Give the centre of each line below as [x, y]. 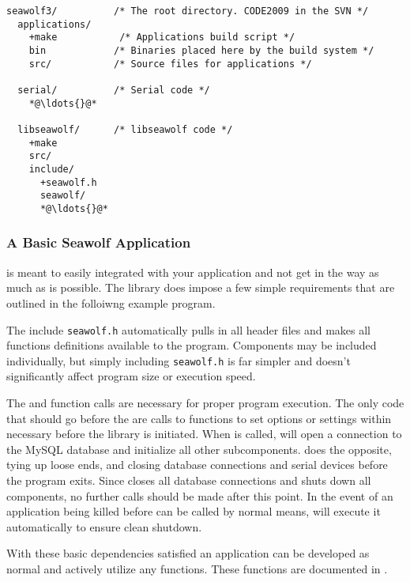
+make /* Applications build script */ [162, 38]
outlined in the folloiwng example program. [111, 302]
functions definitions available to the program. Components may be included [192, 345]
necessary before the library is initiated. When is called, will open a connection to [204, 434]
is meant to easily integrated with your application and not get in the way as [193, 272]
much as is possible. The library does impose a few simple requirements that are [201, 287]
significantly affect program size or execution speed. [131, 376]
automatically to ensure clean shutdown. [104, 526]
